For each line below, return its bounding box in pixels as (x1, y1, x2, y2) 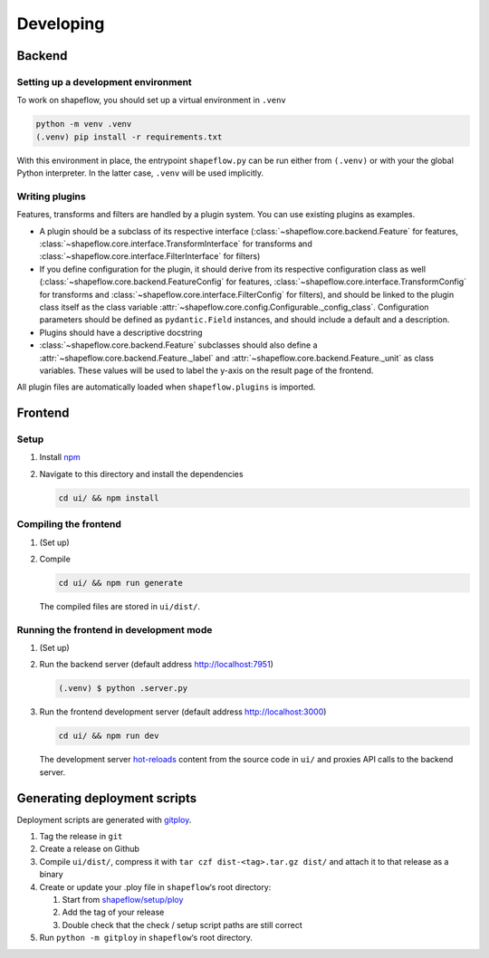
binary (39, 869, 63, 880)
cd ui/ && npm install (58, 493, 159, 503)
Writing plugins (16, 190, 86, 203)
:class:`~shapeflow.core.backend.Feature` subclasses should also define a (39, 340, 318, 350)
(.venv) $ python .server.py (58, 684, 188, 694)
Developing (16, 14, 105, 34)
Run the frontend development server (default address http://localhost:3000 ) (39, 706, 327, 717)
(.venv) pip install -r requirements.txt (35, 131, 223, 142)
